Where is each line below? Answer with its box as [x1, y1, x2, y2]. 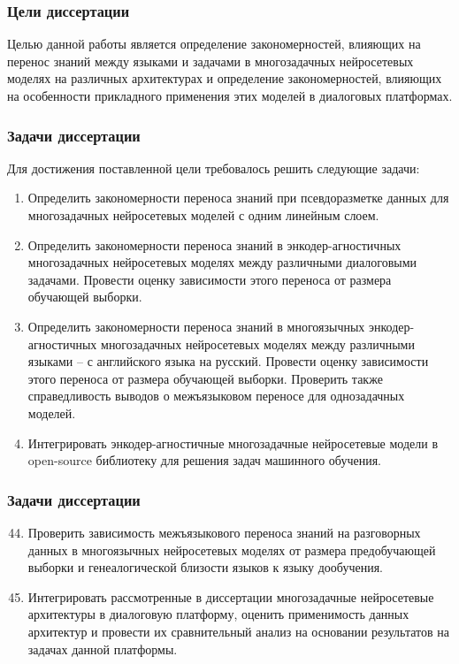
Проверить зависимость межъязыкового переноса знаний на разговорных [27, 523, 421, 541]
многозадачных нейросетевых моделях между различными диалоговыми [27, 253, 417, 271]
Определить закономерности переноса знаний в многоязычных [27, 317, 365, 335]
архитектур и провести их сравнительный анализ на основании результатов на [27, 622, 450, 640]
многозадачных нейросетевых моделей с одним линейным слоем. [27, 206, 379, 224]
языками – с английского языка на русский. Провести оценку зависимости [27, 352, 429, 370]
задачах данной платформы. [27, 639, 178, 658]
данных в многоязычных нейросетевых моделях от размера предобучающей [27, 540, 436, 559]
